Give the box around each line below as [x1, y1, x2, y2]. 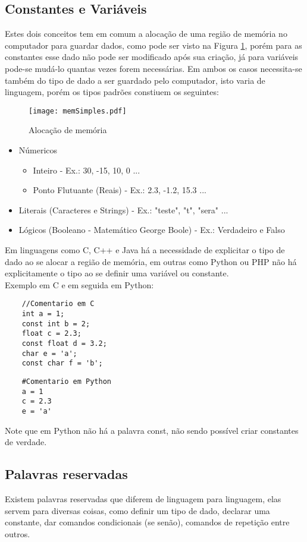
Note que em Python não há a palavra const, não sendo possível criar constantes [5, 424, 299, 436]
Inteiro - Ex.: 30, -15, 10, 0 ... [33, 163, 140, 176]
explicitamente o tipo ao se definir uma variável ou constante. [5, 267, 229, 279]
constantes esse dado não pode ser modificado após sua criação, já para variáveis [5, 51, 299, 63]
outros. [5, 527, 30, 540]
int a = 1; [21, 310, 65, 319]
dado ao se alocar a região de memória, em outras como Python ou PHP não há [5, 255, 297, 267]
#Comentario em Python [21, 377, 111, 386]
